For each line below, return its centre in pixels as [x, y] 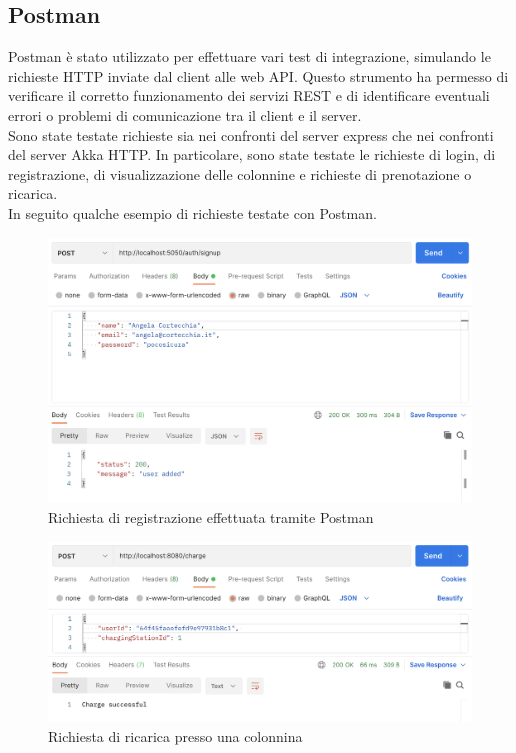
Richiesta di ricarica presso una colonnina [175, 735]
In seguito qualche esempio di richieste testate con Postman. [192, 212]
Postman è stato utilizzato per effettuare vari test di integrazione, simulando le [249, 56]
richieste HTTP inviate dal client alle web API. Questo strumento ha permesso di [258, 75]
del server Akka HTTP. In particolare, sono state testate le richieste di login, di [252, 154]
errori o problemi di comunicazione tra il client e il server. [185, 114]
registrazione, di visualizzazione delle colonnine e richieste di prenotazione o [240, 173]
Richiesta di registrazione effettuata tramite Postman [211, 516]
